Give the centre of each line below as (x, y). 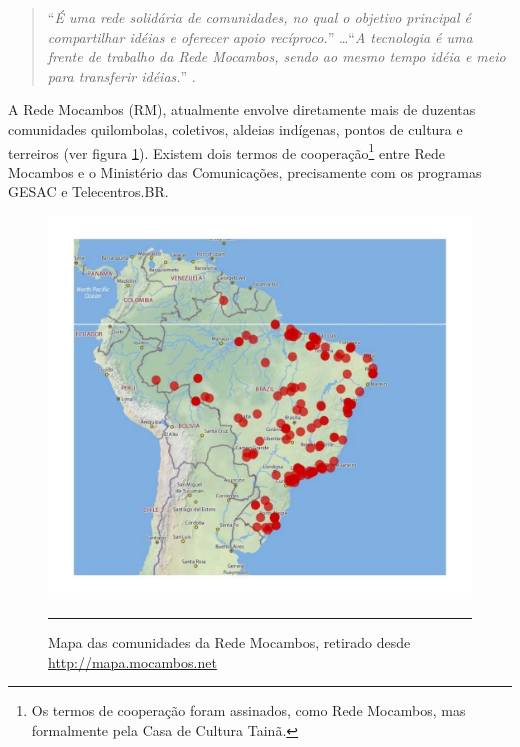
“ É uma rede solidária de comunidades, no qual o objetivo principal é (259, 17)
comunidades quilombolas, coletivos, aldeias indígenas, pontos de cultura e (235, 128)
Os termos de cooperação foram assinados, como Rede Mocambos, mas (248, 710)
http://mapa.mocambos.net (132, 661)
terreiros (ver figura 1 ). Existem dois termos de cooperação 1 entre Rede (226, 151)
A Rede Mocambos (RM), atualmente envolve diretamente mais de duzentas (242, 109)
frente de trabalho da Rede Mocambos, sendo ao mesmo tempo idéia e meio (276, 56)
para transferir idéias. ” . (121, 75)
